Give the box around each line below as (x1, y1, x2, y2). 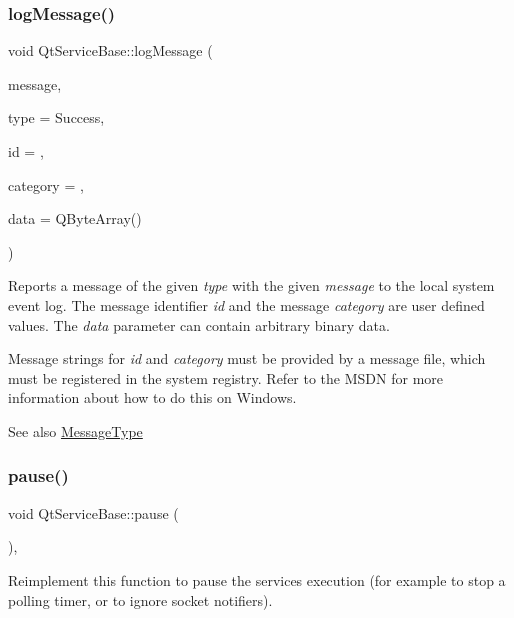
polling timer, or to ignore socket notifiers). (8, 589, 273, 610)
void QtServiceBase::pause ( (8, 502, 179, 523)
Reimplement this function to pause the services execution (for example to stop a (8, 569, 506, 590)
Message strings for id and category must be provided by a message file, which (8, 348, 486, 369)
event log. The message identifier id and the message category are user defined (8, 294, 485, 315)
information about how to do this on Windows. (8, 387, 297, 408)
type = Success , (8, 107, 105, 128)
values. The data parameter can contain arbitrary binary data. (8, 314, 390, 335)
